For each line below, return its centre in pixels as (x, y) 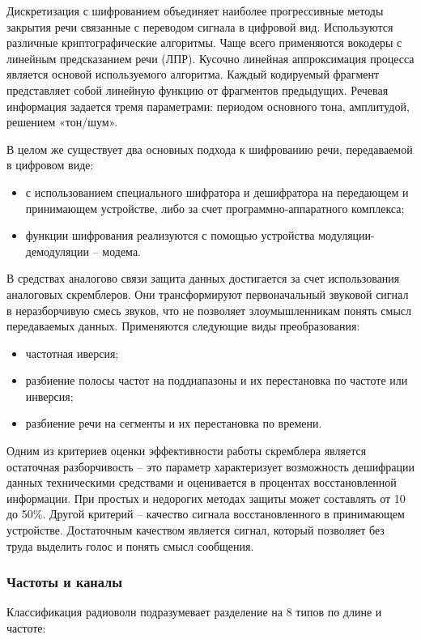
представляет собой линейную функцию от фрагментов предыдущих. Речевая (198, 89)
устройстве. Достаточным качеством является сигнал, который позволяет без (196, 530)
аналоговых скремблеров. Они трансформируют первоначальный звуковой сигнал (208, 294)
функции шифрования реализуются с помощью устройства (170, 235)
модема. (121, 251)
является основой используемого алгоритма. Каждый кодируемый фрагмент (193, 74)
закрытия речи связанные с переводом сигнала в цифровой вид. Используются (200, 26)
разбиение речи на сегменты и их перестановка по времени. (174, 423)
